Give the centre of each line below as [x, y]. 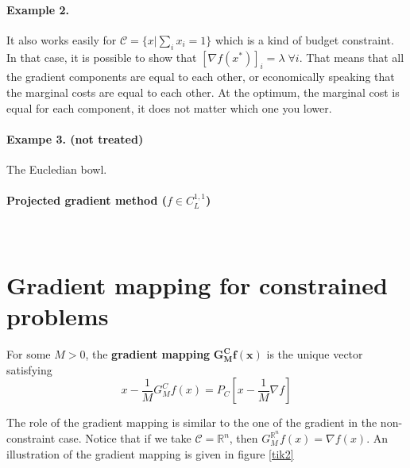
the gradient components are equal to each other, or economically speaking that [201, 77]
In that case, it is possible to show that [102, 57]
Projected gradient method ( [87, 200]
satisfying [29, 369]
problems [58, 316]
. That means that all [352, 57]
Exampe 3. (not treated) [75, 138]
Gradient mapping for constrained [197, 285]
